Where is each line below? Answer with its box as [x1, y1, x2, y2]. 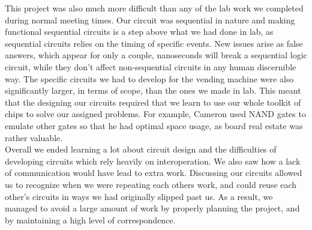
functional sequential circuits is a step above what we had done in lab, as [5, 25, 274, 38]
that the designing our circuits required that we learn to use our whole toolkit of [5, 95, 301, 108]
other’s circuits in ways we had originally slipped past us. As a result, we [5, 190, 273, 202]
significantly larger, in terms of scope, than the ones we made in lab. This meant [5, 84, 301, 97]
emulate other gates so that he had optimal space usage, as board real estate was [5, 119, 303, 132]
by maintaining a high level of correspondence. [5, 213, 176, 226]
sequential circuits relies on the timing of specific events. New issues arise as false [5, 37, 303, 49]
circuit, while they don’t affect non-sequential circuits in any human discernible [5, 60, 296, 73]
